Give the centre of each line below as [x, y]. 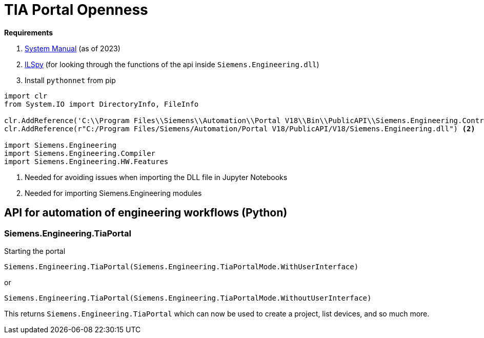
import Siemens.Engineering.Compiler [80, 153]
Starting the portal [35, 251]
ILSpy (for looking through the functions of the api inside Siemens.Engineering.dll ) [172, 64]
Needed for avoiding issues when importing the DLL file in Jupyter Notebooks [156, 177]
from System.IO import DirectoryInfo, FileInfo [102, 104]
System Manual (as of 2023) [73, 48]
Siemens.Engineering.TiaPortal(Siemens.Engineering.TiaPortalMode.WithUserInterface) [181, 266]
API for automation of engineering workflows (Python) [146, 213]
